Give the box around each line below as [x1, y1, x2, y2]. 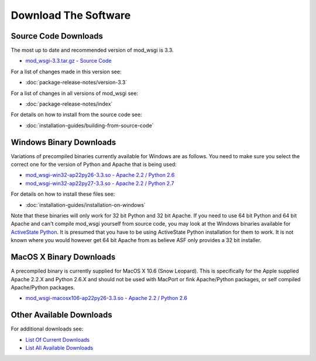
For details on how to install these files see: [11, 190, 115, 197]
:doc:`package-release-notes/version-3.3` [25, 79, 128, 86]
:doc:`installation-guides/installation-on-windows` [25, 201, 146, 208]
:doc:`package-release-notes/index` [25, 100, 113, 108]
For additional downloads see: [11, 325, 84, 332]
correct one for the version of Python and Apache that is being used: [11, 161, 177, 168]
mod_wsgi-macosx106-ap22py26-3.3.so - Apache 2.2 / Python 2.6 [25, 295, 187, 302]
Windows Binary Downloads [11, 137, 116, 147]
